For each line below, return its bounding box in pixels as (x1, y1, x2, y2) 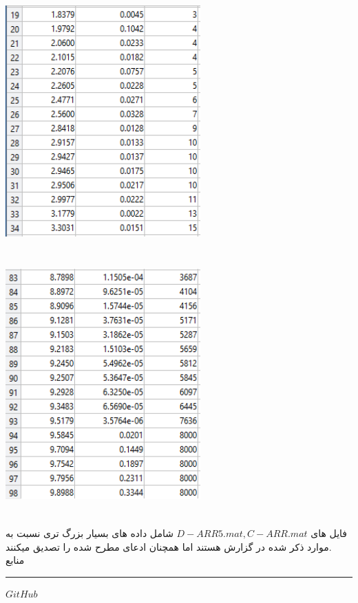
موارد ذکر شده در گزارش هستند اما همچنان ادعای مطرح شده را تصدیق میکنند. (6, 539, 332, 553)
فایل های (310, 526, 347, 540)
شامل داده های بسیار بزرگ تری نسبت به (6, 526, 173, 540)
